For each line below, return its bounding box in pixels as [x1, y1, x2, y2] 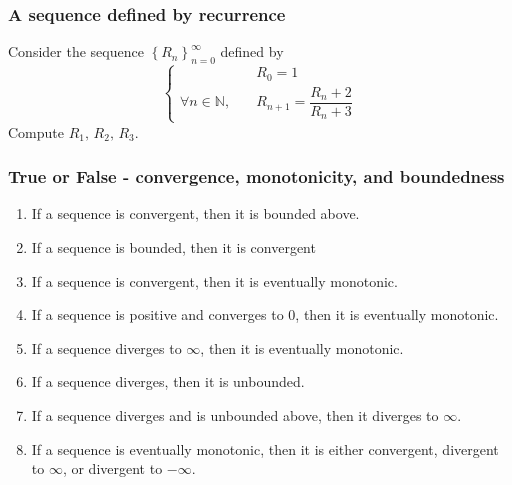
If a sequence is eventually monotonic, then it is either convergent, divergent [31, 438, 499, 459]
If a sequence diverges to [31, 337, 182, 358]
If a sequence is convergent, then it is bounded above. [31, 203, 360, 224]
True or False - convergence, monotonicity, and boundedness [8, 164, 505, 189]
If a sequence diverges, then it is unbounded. [31, 371, 305, 392]
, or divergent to [62, 458, 163, 479]
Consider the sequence [8, 41, 144, 62]
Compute [8, 121, 64, 142]
